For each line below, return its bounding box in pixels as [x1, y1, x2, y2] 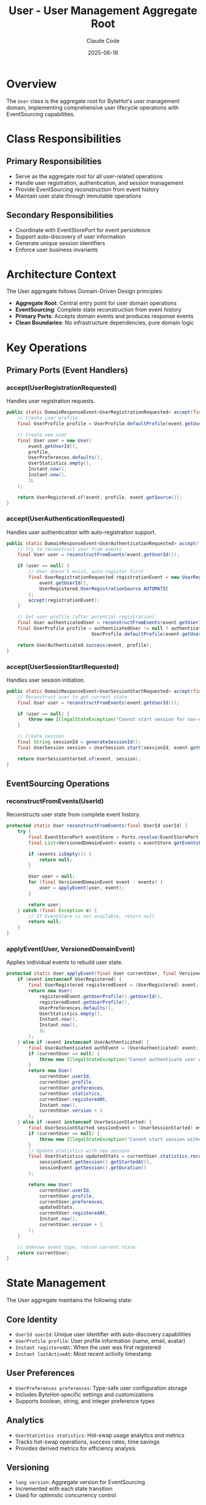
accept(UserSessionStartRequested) [6, 662, 120, 671]
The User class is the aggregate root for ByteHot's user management [6, 97, 180, 104]
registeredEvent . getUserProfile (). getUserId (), [39, 993, 164, 999]
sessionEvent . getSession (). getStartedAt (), [39, 1159, 152, 1165]
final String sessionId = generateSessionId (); [17, 739, 141, 745]
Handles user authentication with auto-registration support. [6, 528, 156, 536]
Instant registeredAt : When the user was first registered [15, 1343, 161, 1351]
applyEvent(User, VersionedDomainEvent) [6, 945, 135, 953]
